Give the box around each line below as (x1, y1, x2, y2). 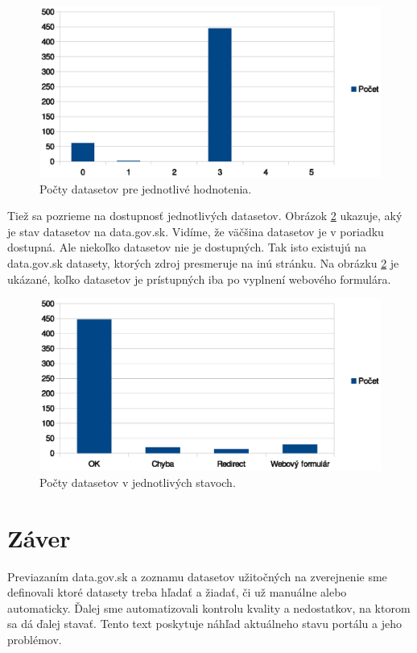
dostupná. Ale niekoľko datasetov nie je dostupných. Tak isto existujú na (7, 239, 367, 256)
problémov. (7, 630, 62, 647)
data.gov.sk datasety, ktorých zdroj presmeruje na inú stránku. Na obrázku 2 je (7, 254, 399, 271)
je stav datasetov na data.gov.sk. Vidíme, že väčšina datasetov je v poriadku (7, 223, 384, 239)
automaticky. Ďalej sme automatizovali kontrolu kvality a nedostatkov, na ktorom (7, 599, 411, 616)
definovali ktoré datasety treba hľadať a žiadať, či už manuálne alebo (7, 584, 347, 601)
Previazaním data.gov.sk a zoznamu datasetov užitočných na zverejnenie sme (7, 568, 387, 584)
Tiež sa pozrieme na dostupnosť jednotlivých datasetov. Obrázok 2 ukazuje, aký (7, 207, 403, 224)
